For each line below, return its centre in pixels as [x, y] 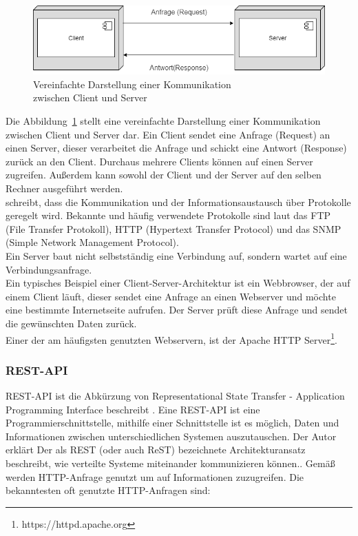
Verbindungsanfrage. [49, 269]
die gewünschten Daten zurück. [71, 323]
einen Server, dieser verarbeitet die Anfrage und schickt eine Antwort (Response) [176, 148]
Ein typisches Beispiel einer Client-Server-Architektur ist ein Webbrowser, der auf [178, 283]
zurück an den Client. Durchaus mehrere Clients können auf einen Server [159, 161]
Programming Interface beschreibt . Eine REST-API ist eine [133, 409]
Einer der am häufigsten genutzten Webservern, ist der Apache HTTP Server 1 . [171, 338]
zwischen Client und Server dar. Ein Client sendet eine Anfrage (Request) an [168, 134]
